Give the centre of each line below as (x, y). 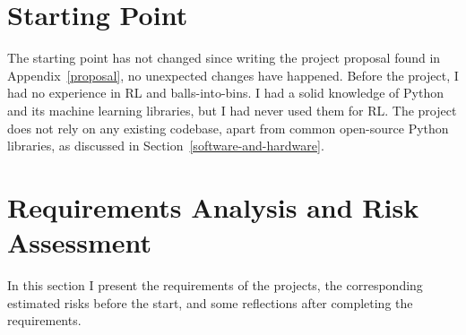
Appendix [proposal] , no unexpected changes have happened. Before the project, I (233, 75)
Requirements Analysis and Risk (213, 206)
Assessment (80, 242)
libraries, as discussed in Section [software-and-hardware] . (166, 146)
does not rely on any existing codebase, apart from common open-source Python (228, 128)
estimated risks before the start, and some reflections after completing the (210, 302)
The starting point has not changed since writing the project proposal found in (224, 58)
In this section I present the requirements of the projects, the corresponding (215, 285)
